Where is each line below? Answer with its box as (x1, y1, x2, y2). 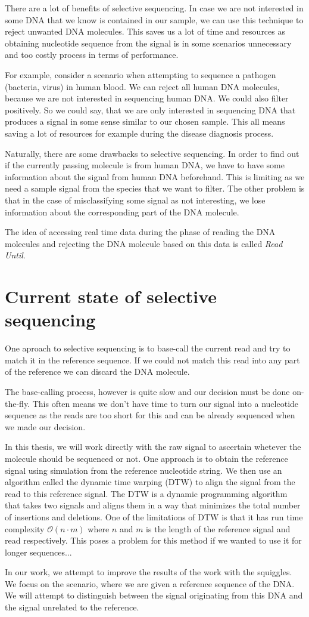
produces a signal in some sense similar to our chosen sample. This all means (5, 115, 285, 128)
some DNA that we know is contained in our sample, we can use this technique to (5, 13, 304, 26)
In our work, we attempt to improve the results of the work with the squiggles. (5, 566, 292, 578)
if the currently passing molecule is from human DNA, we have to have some (5, 159, 285, 171)
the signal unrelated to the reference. (5, 601, 139, 613)
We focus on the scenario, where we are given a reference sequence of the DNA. (5, 577, 295, 590)
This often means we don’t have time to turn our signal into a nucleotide (32, 397, 299, 409)
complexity (5, 522, 45, 535)
